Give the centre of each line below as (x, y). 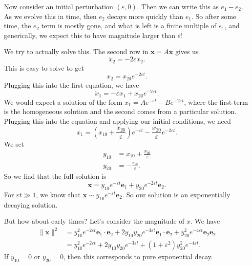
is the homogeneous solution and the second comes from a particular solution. (120, 111)
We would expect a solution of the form (63, 102)
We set (14, 143)
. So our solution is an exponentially (176, 194)
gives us (187, 51)
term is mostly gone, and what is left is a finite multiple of (129, 26)
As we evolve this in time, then (50, 16)
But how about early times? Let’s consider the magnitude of (94, 221)
